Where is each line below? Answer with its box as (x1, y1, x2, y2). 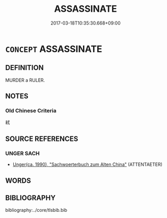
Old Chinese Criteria (5, 107, 57, 114)
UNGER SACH (5, 150, 40, 157)
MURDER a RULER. (5, 77, 45, 83)
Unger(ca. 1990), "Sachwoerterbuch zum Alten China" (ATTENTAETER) (12, 161, 163, 167)
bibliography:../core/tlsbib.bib (5, 207, 68, 213)
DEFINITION (5, 63, 44, 72)
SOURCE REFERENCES (5, 134, 78, 143)
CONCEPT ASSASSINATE (5, 43, 103, 55)
